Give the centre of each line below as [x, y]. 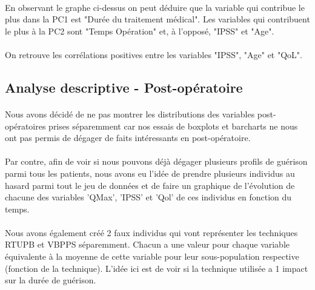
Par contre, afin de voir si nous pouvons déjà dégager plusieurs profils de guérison [156, 161]
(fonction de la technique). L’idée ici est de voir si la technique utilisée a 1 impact [157, 268]
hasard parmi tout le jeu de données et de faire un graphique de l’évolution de [150, 185]
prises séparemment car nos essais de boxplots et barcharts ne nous [173, 126]
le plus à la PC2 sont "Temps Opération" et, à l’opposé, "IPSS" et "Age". [140, 31]
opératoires [25, 126]
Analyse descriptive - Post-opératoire [124, 87]
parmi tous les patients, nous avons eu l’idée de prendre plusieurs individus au [150, 173]
